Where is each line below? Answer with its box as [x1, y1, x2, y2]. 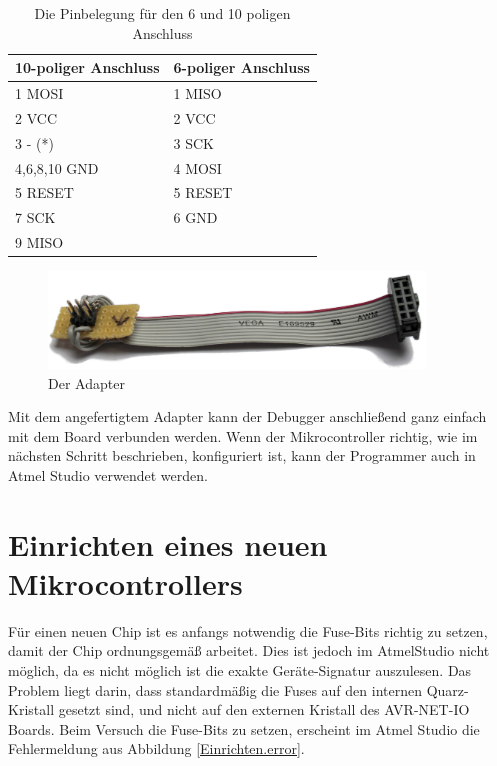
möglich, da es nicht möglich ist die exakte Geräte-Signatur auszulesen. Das [8, 660, 472, 681]
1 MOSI [15, 83, 64, 104]
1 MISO [173, 83, 222, 104]
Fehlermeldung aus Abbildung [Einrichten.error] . [8, 738, 305, 759]
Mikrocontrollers [8, 562, 243, 603]
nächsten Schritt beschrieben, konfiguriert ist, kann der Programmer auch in [8, 445, 476, 466]
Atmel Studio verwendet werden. [8, 464, 208, 485]
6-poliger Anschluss [173, 57, 310, 78]
